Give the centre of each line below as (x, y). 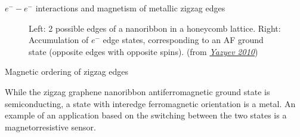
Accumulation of (59, 40)
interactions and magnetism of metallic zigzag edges (130, 8)
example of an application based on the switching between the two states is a (146, 115)
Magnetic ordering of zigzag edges (67, 71)
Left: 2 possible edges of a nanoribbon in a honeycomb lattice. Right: (155, 28)
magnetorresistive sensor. (50, 127)
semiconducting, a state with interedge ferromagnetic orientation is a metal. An (150, 103)
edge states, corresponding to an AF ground (183, 40)
